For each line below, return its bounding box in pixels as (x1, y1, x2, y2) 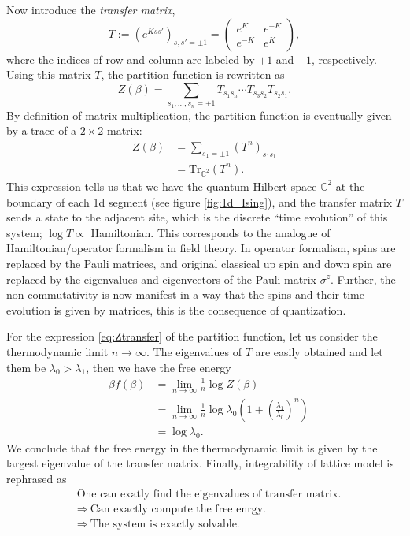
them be (6, 359, 46, 375)
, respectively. (311, 50, 377, 67)
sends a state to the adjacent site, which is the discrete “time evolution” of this (6, 209, 388, 225)
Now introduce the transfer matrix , (6, 2, 175, 17)
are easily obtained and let (255, 343, 383, 359)
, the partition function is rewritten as (101, 66, 285, 83)
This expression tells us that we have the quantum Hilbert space (6, 177, 317, 194)
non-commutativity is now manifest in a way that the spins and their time (6, 286, 364, 303)
